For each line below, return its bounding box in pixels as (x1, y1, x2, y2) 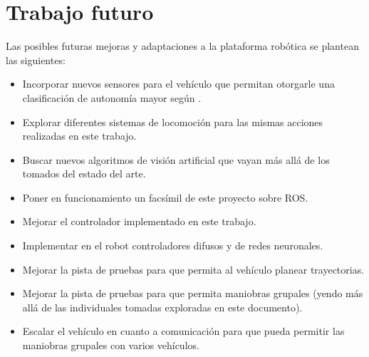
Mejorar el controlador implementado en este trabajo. (22, 214, 256, 229)
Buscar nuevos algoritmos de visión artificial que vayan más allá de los (22, 152, 330, 167)
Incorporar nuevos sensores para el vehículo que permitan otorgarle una (22, 76, 335, 91)
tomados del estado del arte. (22, 166, 146, 181)
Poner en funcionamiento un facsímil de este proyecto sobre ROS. (22, 190, 308, 205)
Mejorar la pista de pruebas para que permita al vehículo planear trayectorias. (22, 262, 365, 276)
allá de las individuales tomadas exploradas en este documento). (22, 299, 303, 314)
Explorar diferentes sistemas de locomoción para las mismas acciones (22, 114, 323, 129)
